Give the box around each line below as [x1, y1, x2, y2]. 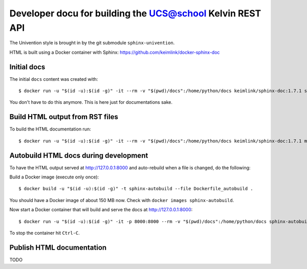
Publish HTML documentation [9, 243, 107, 252]
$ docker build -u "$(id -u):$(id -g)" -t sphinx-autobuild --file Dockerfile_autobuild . [18, 186, 253, 192]
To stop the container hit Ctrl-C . [9, 230, 80, 236]
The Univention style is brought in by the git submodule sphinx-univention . [9, 40, 175, 46]
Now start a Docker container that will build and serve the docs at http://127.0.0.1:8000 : [9, 207, 193, 213]
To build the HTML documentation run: [9, 126, 92, 132]
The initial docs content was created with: [9, 76, 98, 82]
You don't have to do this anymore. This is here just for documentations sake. [9, 99, 173, 105]
